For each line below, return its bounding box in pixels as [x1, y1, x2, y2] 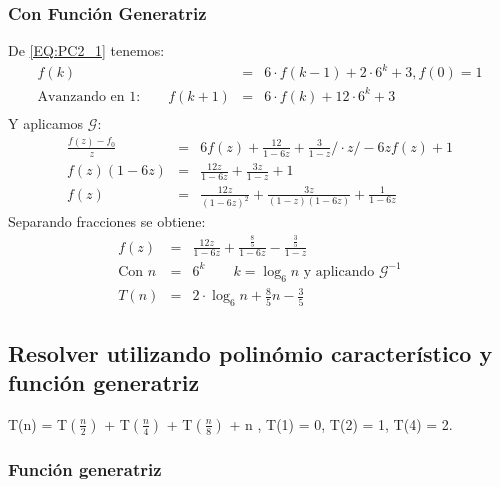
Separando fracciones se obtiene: [8, 211, 206, 232]
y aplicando [303, 264, 375, 279]
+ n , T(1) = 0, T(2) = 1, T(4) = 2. [229, 413, 453, 434]
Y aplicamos [8, 112, 84, 133]
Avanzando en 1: [37, 89, 141, 104]
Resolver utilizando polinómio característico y [8, 337, 493, 368]
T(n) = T [8, 413, 68, 434]
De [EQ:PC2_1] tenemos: [8, 40, 165, 61]
